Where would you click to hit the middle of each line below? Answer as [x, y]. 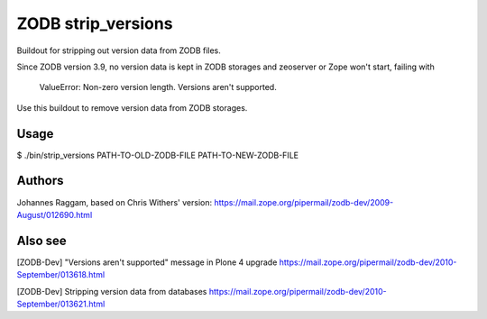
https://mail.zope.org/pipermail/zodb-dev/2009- [303, 202]
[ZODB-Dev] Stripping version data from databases [112, 291]
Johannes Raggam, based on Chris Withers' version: [115, 202]
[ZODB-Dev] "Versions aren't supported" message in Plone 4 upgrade [147, 262]
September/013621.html [61, 304]
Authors [40, 181]
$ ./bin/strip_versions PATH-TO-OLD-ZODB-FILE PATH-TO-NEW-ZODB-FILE [158, 155]
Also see [41, 240]
